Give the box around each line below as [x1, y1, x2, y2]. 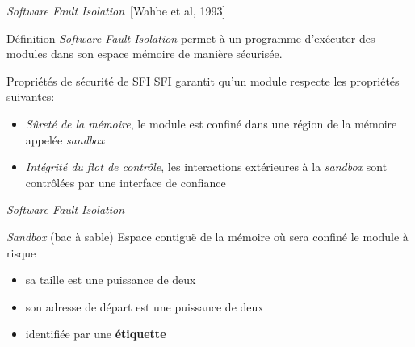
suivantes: [6, 88, 55, 105]
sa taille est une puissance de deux [25, 271, 196, 288]
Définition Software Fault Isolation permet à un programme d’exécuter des [6, 29, 375, 46]
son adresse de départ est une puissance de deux [25, 298, 264, 315]
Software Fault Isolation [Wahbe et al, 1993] [6, 2, 226, 19]
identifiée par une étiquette [25, 325, 166, 342]
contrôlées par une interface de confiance [25, 173, 226, 190]
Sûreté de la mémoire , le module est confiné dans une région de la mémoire [25, 115, 397, 132]
